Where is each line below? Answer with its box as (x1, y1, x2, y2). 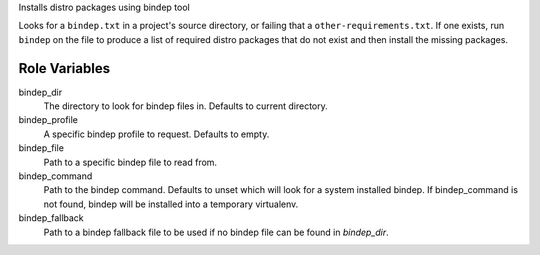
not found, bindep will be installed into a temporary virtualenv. (43, 198, 299, 210)
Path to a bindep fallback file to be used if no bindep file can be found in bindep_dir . (43, 226, 389, 238)
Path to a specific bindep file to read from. (43, 156, 218, 168)
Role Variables (18, 60, 110, 77)
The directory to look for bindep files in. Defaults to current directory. (43, 100, 329, 112)
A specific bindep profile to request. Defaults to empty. (43, 128, 270, 140)
